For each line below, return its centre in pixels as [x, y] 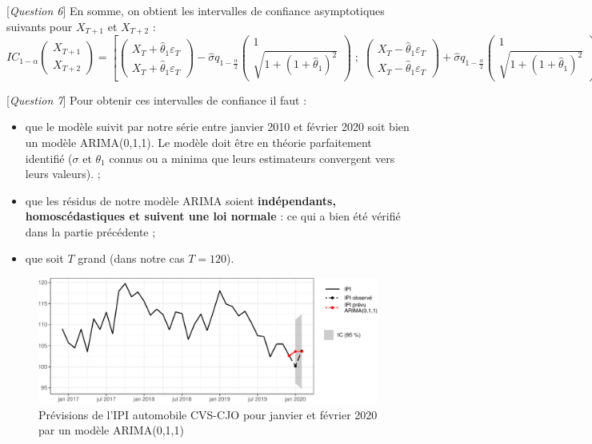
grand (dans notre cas [131, 258]
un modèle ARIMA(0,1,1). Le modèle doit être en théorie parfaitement [198, 142]
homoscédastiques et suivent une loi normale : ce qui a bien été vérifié [213, 216]
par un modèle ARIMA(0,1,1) [111, 430]
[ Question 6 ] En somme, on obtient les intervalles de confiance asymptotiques [196, 10]
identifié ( [49, 158]
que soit [44, 258]
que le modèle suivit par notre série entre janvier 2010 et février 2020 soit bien [217, 127]
